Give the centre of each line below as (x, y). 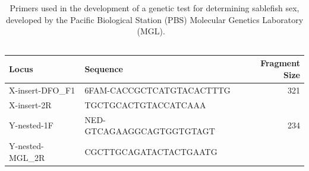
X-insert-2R (30, 104)
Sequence (104, 69)
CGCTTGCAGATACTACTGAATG (151, 151)
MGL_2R (27, 157)
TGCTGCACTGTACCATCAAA (145, 104)
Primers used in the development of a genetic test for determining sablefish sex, (154, 8)
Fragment (280, 63)
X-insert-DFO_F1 (42, 90)
